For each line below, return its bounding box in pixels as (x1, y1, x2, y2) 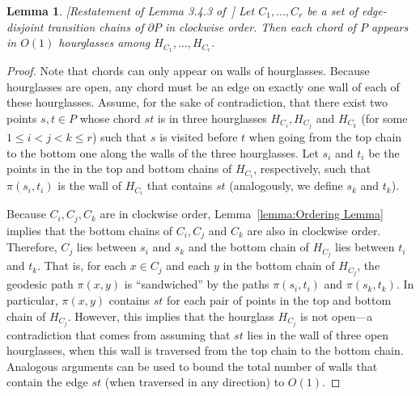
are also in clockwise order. (247, 221, 381, 238)
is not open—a (300, 307, 373, 324)
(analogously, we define (229, 177, 343, 194)
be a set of (307, 2, 358, 19)
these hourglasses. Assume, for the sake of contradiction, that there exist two (6, 94, 388, 111)
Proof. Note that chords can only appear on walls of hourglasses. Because (6, 62, 370, 79)
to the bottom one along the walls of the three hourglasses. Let (6, 144, 319, 161)
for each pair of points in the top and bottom (167, 291, 392, 308)
